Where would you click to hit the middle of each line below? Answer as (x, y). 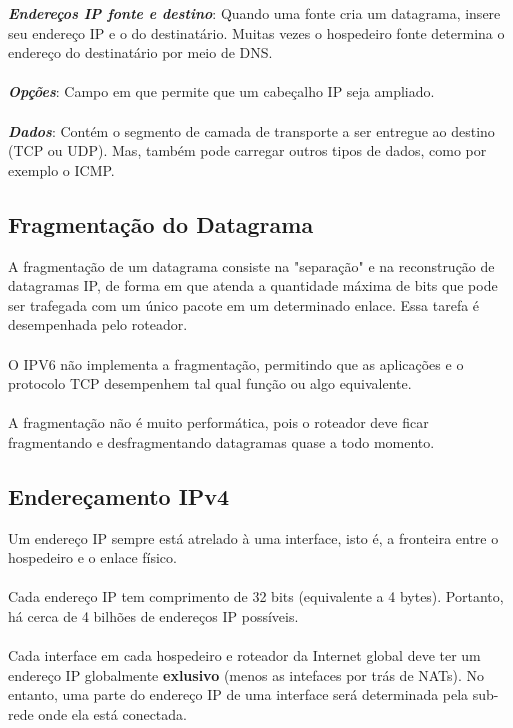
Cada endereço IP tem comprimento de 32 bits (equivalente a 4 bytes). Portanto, (256, 596)
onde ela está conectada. (112, 714)
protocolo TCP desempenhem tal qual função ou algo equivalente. (210, 383)
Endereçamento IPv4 (119, 495)
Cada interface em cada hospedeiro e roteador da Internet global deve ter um (244, 655)
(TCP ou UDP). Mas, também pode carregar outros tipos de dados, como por (247, 150)
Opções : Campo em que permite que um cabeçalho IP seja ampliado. (221, 91)
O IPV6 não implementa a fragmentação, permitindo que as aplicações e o (236, 363)
